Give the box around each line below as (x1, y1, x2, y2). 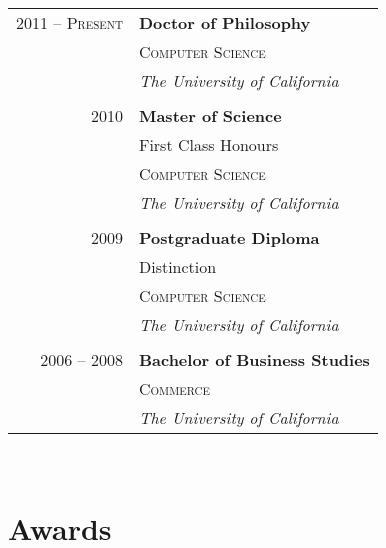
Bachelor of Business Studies (138, 348, 370, 371)
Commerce (138, 377, 210, 400)
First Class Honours (138, 133, 279, 156)
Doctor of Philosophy (138, 11, 311, 34)
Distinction (138, 255, 217, 278)
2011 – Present (16, 11, 123, 34)
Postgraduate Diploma (138, 226, 320, 249)
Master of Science (138, 104, 282, 127)
